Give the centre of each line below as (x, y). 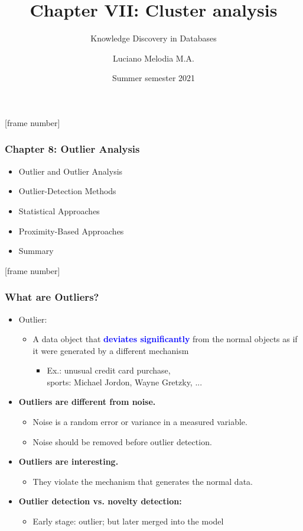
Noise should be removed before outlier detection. (122, 441)
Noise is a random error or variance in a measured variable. (140, 422)
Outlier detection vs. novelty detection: (100, 501)
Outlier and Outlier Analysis (71, 171)
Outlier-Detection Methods (67, 191)
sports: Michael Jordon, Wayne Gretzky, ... (125, 382)
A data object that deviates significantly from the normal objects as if (165, 339)
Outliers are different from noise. (87, 402)
